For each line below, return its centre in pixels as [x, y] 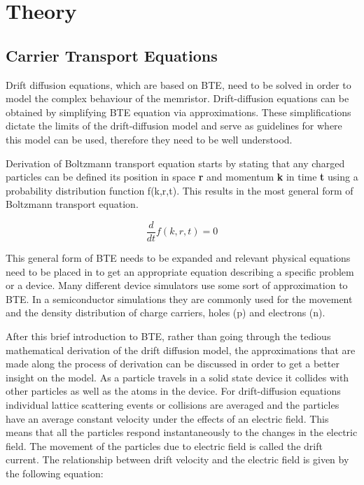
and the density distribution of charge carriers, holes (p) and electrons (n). [166, 312]
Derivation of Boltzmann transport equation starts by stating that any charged [175, 163]
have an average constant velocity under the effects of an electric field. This [167, 418]
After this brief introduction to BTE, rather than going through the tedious [168, 336]
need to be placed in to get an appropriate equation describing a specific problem [180, 271]
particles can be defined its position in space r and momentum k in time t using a [182, 177]
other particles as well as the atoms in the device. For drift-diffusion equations [173, 391]
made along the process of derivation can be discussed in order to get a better [173, 364]
